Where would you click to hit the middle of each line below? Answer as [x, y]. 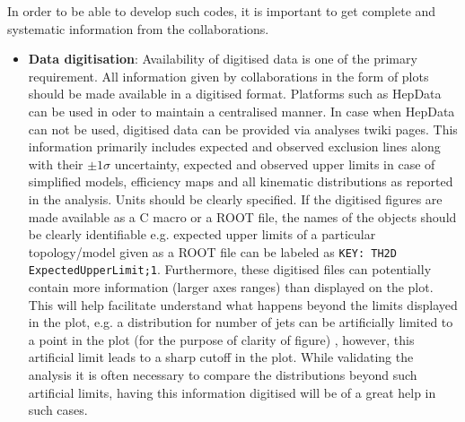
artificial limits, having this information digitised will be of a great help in [232, 392]
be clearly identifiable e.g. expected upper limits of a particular [202, 234]
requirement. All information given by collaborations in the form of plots [228, 76]
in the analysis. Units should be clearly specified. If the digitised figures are [235, 198]
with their [56, 164]
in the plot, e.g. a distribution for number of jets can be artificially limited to [241, 322]
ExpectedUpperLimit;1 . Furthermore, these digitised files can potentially [230, 269]
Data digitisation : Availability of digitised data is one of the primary [223, 59]
